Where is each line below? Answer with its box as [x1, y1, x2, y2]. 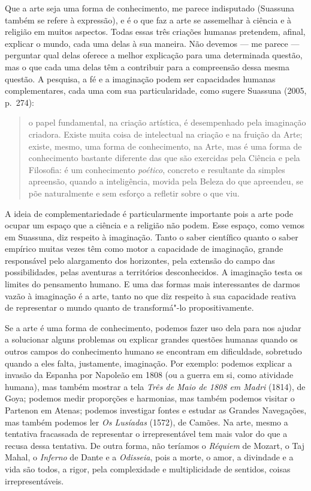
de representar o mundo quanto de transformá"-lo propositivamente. [5, 301, 254, 314]
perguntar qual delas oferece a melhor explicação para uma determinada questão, [5, 49, 303, 61]
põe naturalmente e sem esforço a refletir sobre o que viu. [28, 186, 240, 199]
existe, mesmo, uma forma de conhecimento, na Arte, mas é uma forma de [28, 139, 302, 152]
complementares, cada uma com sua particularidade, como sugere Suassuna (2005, [5, 84, 307, 97]
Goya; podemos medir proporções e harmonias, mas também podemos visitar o [5, 392, 295, 404]
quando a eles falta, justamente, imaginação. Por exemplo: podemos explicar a [5, 356, 292, 369]
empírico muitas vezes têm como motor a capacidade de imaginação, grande [5, 242, 283, 255]
